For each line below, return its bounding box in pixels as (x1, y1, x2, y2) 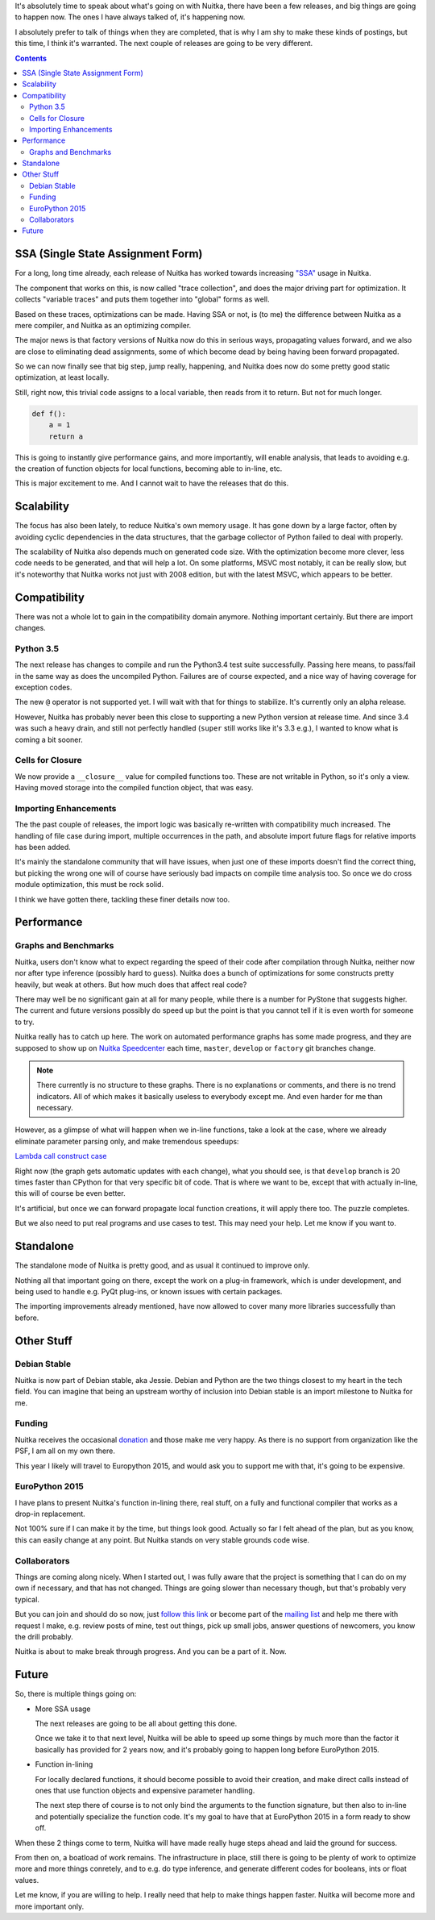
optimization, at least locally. (14, 373, 110, 382)
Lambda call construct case (14, 1152, 107, 1161)
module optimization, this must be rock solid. (14, 880, 164, 889)
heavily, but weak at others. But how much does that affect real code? (14, 980, 247, 989)
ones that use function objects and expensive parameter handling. (35, 1785, 255, 1795)
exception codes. (14, 682, 72, 693)
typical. (14, 1594, 40, 1604)
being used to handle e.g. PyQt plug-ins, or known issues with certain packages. (14, 1286, 283, 1296)
